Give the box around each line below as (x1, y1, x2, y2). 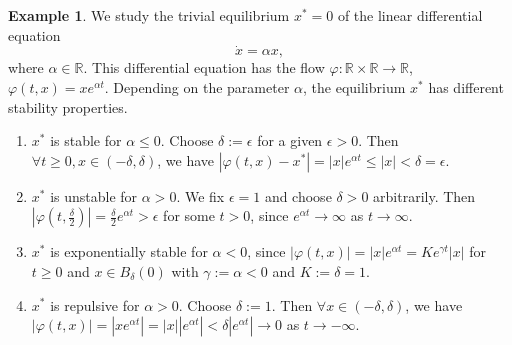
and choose (264, 185, 332, 206)
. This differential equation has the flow (83, 57, 325, 78)
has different (428, 77, 504, 97)
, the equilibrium (303, 77, 406, 97)
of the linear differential (337, 5, 483, 25)
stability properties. (8, 96, 128, 117)
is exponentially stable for (50, 241, 208, 262)
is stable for (50, 130, 122, 151)
